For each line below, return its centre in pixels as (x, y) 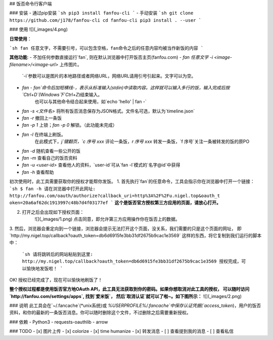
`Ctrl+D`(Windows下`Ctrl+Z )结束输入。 (62, 94)
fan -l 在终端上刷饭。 (44, 134)
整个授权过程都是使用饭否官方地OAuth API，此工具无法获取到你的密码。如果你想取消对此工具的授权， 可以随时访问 (129, 289)
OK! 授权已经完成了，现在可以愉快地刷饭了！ (56, 280)
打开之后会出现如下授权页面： (53, 212)
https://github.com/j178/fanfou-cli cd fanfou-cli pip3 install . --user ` (105, 20)
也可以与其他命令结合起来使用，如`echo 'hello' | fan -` (90, 102)
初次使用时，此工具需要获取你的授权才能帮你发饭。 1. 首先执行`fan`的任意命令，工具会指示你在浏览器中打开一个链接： (132, 181)
